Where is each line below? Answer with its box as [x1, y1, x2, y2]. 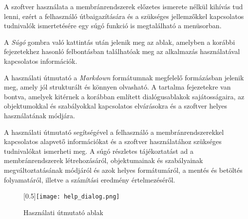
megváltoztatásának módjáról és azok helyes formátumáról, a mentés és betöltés [4, 164, 243, 175]
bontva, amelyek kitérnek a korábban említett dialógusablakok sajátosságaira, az [4, 91, 245, 101]
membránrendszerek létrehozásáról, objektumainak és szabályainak [4, 155, 203, 165]
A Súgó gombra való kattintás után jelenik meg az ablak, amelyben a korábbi [4, 36, 235, 47]
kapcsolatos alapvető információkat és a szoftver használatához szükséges [4, 136, 222, 146]
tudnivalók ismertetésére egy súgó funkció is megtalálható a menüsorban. [4, 20, 222, 31]
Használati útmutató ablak [23, 207, 103, 217]
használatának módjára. [4, 110, 75, 120]
